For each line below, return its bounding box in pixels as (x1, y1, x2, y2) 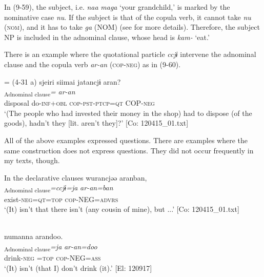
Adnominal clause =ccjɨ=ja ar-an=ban (4, 182, 113, 194)
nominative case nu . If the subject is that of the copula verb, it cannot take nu (4, 11, 251, 22)
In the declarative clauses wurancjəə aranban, (4, 172, 147, 183)
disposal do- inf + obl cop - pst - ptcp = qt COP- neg (4, 97, 155, 108)
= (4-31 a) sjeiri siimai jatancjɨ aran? (4, 76, 121, 87)
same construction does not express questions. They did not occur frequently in (4, 145, 254, 155)
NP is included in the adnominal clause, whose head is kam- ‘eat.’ (4, 31, 210, 42)
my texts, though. (4, 155, 60, 166)
